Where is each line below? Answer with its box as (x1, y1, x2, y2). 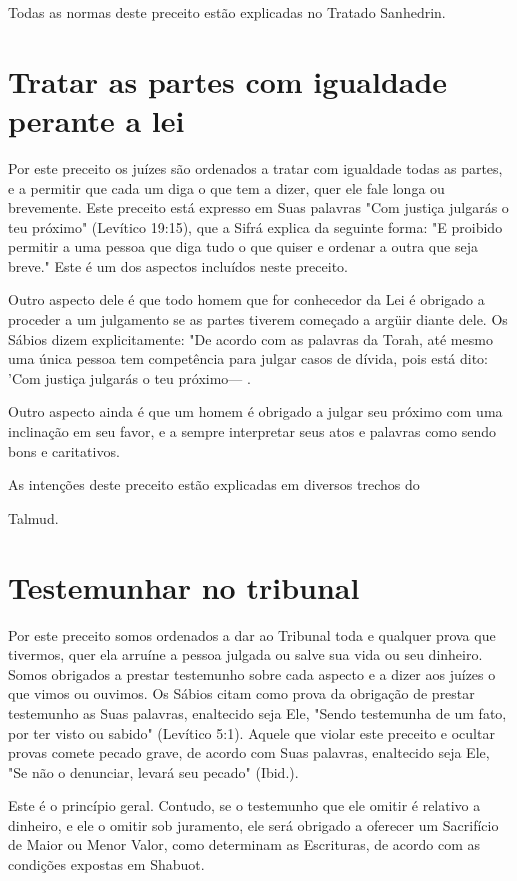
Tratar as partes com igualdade (8, 60, 448, 101)
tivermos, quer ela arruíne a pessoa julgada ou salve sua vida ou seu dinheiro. (8, 644, 483, 665)
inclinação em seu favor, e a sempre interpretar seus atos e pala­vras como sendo (8, 421, 496, 442)
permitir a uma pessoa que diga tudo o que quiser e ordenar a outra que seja (8, 236, 478, 257)
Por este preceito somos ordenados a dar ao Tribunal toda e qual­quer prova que (8, 624, 496, 645)
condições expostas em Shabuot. (8, 854, 205, 875)
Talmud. (8, 507, 59, 528)
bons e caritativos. (8, 440, 120, 461)
